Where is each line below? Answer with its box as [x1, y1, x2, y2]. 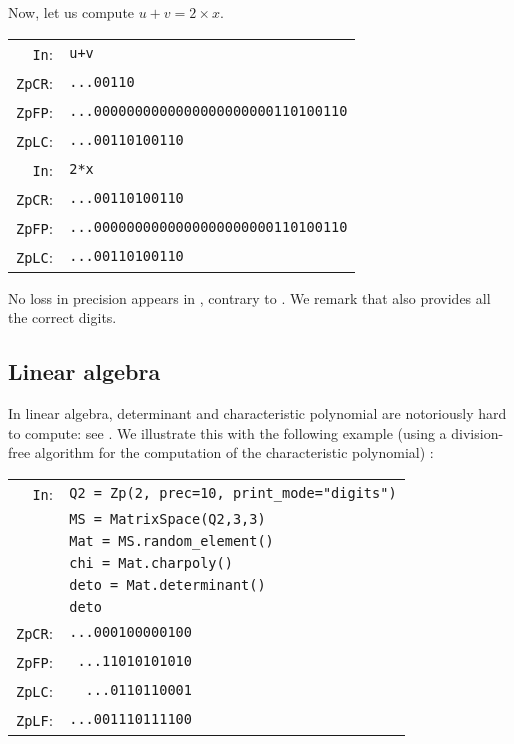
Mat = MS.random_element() [69, 532, 274, 549]
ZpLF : [16, 707, 54, 731]
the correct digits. [8, 307, 117, 328]
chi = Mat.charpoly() [69, 554, 233, 571]
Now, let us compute [8, 2, 135, 22]
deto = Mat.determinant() [69, 576, 266, 593]
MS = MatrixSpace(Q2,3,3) [69, 510, 266, 527]
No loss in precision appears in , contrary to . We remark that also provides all [8, 287, 491, 308]
